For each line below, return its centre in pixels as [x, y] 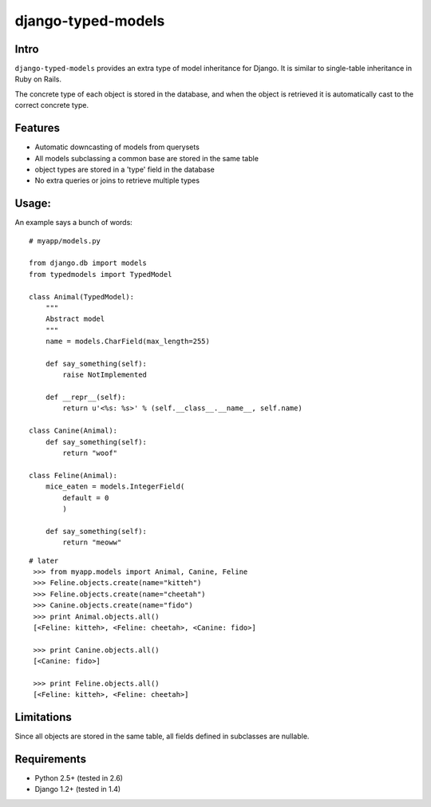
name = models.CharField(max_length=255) [128, 342]
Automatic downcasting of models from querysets [117, 147]
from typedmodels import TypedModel [101, 274]
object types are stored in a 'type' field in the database [125, 169]
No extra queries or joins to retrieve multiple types [117, 180]
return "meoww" [92, 542]
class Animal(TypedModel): [82, 297]
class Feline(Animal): [73, 475]
